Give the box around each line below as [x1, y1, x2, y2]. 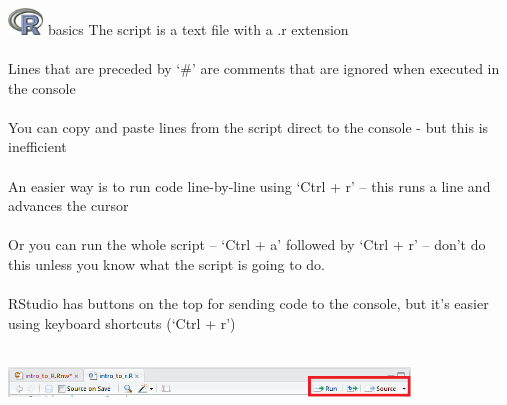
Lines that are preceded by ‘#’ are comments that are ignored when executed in [8, 57, 500, 78]
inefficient [8, 136, 67, 157]
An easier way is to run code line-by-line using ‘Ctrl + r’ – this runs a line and [8, 175, 491, 196]
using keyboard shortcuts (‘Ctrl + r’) [8, 312, 236, 333]
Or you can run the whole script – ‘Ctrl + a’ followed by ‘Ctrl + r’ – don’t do [8, 234, 486, 255]
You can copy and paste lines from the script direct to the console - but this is [8, 116, 489, 137]
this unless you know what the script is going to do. [8, 253, 325, 274]
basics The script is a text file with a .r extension [47, 18, 349, 39]
